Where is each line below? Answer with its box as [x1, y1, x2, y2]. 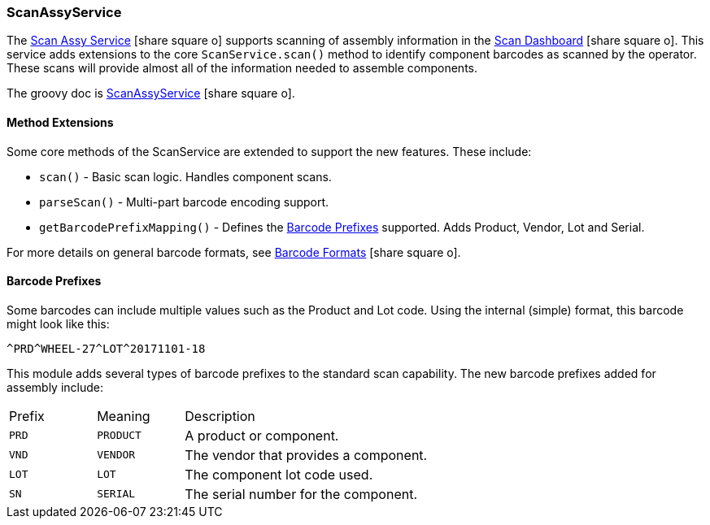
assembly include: [7, 380, 103, 394]
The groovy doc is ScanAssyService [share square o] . [7, 86, 295, 101]
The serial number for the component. [185, 485, 418, 502]
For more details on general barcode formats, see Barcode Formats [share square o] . [7, 245, 461, 259]
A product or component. [185, 427, 339, 444]
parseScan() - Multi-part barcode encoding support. [39, 194, 329, 209]
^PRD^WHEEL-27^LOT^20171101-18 [7, 341, 206, 355]
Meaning [97, 407, 150, 424]
